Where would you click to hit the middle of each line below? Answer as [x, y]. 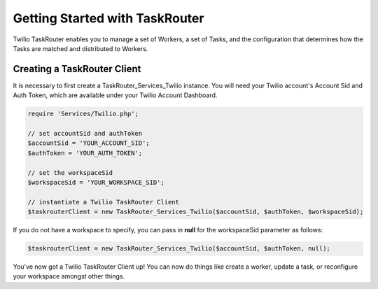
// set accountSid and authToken [85, 133]
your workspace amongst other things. [69, 276]
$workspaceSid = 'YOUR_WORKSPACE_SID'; [96, 182]
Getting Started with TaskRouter [108, 18]
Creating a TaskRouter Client [77, 69]
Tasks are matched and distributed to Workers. [80, 48]
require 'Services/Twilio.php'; [83, 114]
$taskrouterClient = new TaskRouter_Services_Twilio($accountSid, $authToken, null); [179, 249]
